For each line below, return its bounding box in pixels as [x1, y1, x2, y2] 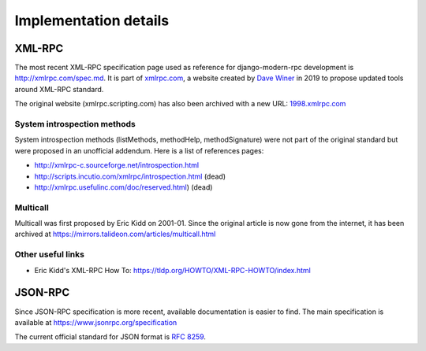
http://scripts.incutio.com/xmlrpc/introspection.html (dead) [34, 172, 226, 181]
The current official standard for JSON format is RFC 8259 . [14, 332, 207, 342]
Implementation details [14, 12, 170, 29]
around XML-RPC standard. [14, 84, 104, 94]
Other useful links [14, 249, 84, 260]
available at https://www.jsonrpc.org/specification [14, 317, 177, 327]
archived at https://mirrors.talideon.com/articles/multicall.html [14, 229, 216, 239]
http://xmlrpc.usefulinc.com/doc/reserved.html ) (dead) [34, 182, 213, 192]
